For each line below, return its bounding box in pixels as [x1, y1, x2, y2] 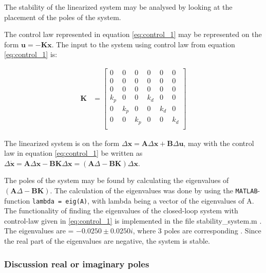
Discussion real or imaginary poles [4, 257, 149, 270]
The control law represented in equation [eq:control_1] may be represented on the [4, 29, 262, 40]
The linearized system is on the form [4, 137, 120, 148]
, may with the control [183, 137, 254, 148]
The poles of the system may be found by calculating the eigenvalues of [4, 175, 229, 186]
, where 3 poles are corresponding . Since [132, 225, 261, 236]
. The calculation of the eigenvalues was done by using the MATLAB [50, 185, 258, 195]
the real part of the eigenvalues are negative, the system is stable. [4, 235, 211, 246]
